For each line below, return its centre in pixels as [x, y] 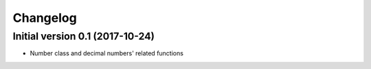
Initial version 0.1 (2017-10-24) [83, 36]
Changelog [45, 18]
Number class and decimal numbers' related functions [106, 53]
